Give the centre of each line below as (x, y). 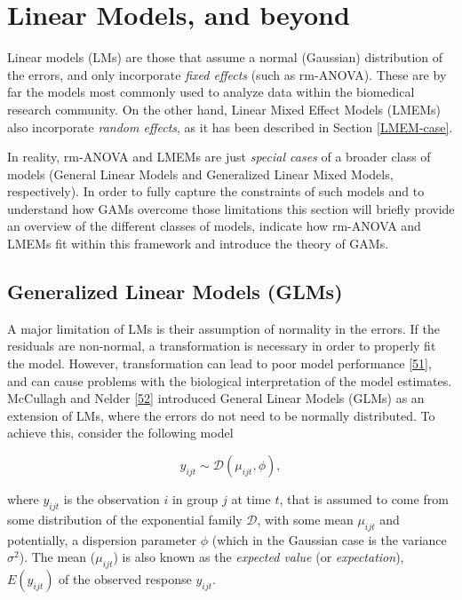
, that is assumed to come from (364, 499)
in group (195, 499)
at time (251, 499)
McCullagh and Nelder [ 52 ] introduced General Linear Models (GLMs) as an (216, 398)
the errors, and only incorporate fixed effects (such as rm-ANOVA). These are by (227, 74)
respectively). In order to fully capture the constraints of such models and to (216, 191)
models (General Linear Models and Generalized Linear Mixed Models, (200, 174)
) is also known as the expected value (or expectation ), (259, 557)
